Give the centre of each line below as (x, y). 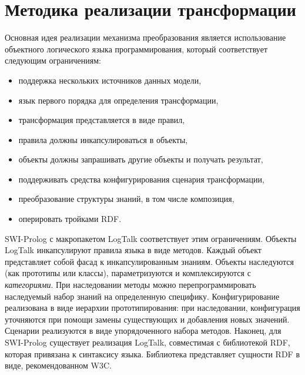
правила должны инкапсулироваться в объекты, (103, 139)
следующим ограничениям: (53, 60)
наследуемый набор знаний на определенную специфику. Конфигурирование (142, 296)
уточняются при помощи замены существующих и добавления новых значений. (147, 319)
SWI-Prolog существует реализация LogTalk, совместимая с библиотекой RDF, (148, 342)
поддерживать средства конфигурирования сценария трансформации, (141, 179)
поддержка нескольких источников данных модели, (110, 80)
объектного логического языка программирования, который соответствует (136, 49)
